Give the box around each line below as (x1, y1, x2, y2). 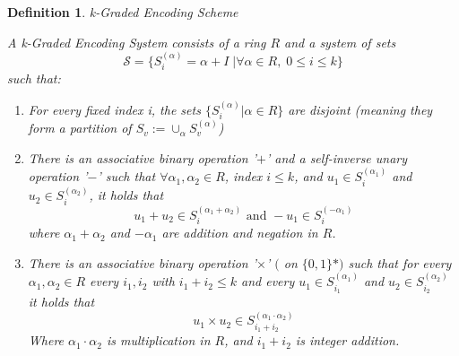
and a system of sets (284, 32, 396, 51)
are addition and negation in (161, 223, 318, 242)
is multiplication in (106, 331, 211, 350)
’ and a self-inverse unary (265, 148, 408, 167)
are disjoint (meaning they (288, 100, 433, 118)
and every (241, 272, 295, 291)
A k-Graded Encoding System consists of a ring (7, 32, 266, 51)
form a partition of (28, 118, 132, 137)
